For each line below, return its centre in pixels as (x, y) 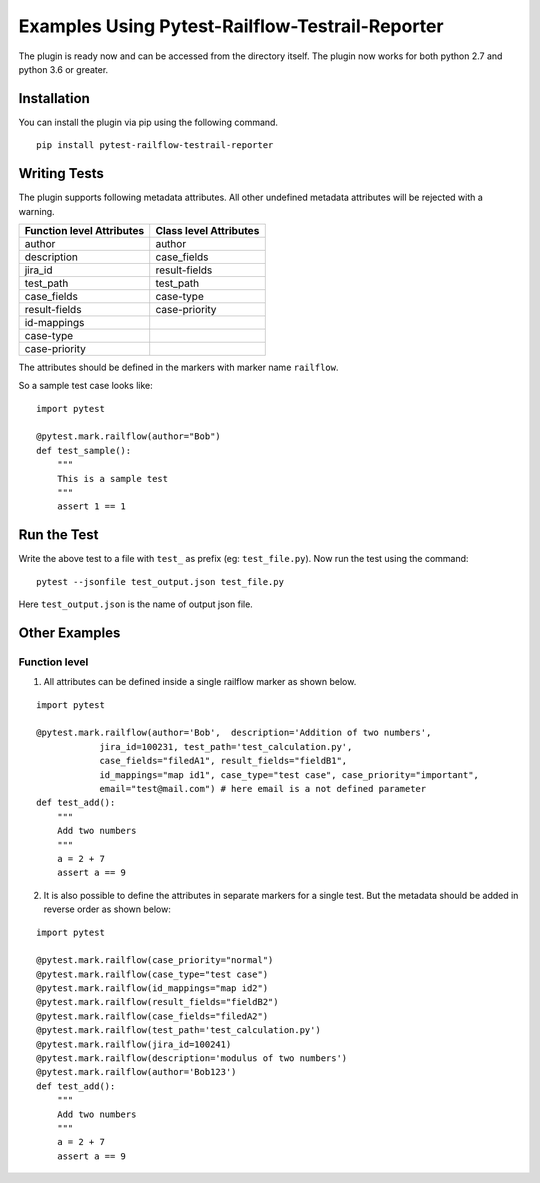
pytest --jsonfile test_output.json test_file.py (160, 581)
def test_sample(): (84, 450)
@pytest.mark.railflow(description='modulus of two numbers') (192, 1058)
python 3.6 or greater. (63, 69)
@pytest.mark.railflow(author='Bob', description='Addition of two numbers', (234, 733)
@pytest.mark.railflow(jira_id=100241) (134, 1044)
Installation (54, 98)
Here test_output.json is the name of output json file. (136, 604)
